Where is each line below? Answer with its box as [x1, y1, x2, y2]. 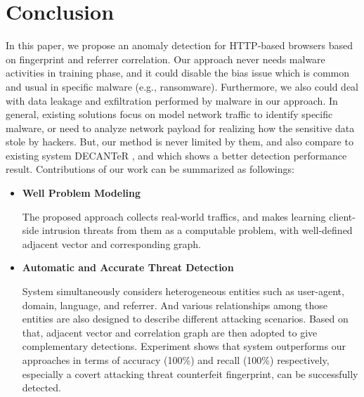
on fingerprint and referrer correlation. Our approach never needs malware [6, 51, 325, 66]
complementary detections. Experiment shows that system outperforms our [22, 339, 346, 353]
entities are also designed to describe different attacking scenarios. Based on [22, 311, 349, 326]
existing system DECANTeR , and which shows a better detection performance [6, 148, 347, 162]
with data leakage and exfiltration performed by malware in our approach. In [6, 93, 338, 108]
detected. [22, 380, 62, 395]
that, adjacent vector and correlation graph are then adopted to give [22, 325, 318, 339]
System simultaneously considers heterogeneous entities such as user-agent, [22, 284, 344, 299]
